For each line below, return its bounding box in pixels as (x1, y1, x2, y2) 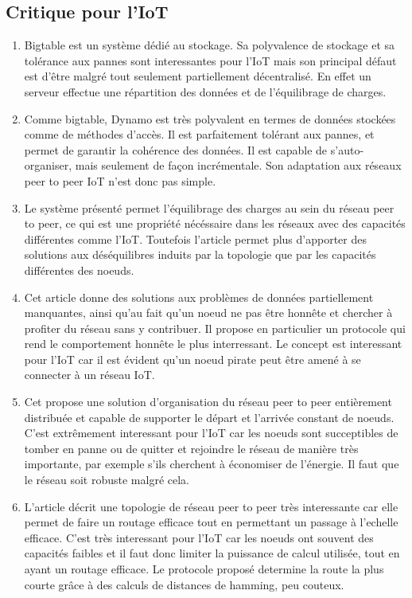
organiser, (24, 157, 72, 174)
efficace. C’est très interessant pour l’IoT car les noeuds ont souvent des (24, 529, 374, 545)
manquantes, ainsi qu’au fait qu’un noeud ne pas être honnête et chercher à (24, 304, 393, 321)
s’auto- (330, 141, 364, 158)
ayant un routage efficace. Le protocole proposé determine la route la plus (24, 561, 384, 577)
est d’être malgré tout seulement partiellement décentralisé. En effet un (24, 68, 371, 84)
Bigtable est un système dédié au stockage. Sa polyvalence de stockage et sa (24, 37, 395, 53)
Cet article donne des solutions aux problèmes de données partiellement (24, 288, 374, 305)
